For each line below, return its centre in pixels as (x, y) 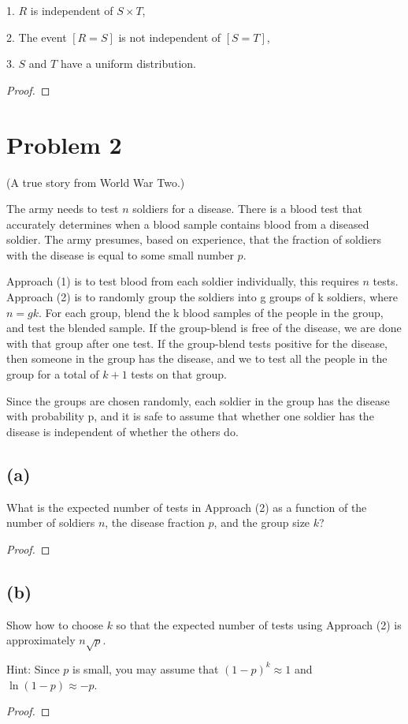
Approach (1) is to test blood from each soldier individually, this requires (183, 281)
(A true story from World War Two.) (96, 182)
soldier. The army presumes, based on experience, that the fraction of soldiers (194, 239)
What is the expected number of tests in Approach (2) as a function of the (187, 507)
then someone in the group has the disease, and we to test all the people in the (197, 358)
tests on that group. (179, 374)
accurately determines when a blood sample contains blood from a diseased (188, 224)
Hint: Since (33, 668)
